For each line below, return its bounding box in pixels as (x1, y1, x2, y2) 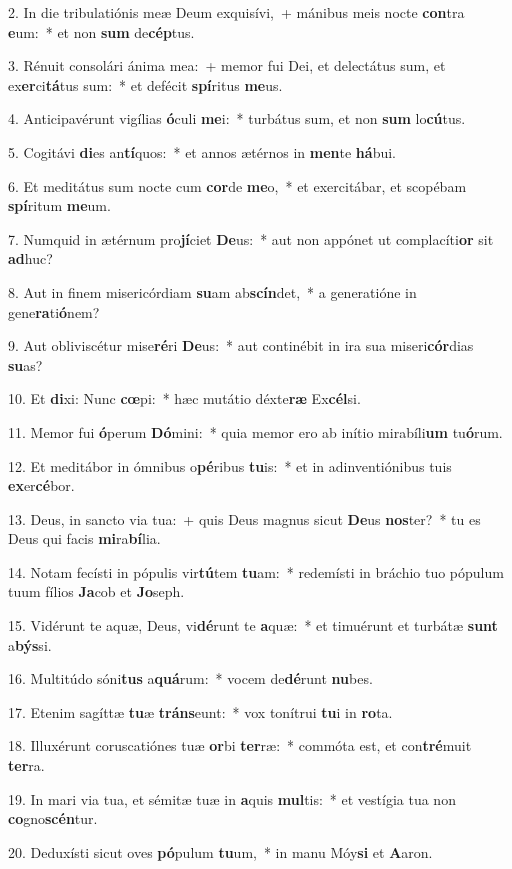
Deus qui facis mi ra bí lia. (8, 528, 161, 549)
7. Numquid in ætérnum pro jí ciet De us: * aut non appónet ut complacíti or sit (8, 228, 494, 249)
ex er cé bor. (8, 475, 75, 496)
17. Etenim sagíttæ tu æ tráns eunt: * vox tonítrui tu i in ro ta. (8, 701, 393, 722)
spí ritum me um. (8, 195, 111, 216)
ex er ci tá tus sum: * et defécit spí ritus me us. (8, 74, 283, 95)
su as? (8, 354, 43, 375)
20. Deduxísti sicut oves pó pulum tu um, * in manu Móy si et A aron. (8, 841, 433, 862)
